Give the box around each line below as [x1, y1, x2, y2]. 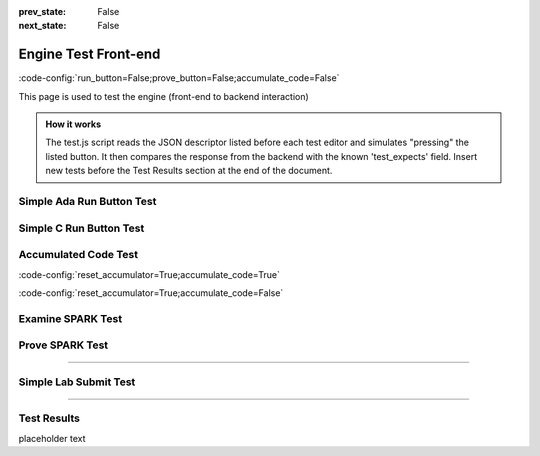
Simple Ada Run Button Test [18, 195, 157, 209]
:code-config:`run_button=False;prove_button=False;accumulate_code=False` [18, 72, 340, 84]
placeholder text [18, 432, 86, 444]
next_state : [18, 20, 67, 32]
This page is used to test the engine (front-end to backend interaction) [18, 90, 309, 102]
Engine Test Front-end [18, 46, 161, 63]
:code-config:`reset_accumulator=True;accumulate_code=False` [18, 286, 284, 299]
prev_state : [18, 6, 67, 17]
